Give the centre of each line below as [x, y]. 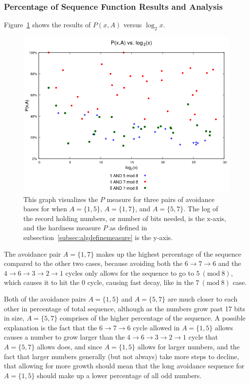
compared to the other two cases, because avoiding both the [93, 263]
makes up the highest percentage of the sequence [169, 253]
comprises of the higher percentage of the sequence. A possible [152, 318]
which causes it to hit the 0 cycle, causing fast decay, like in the [99, 282]
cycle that [203, 337]
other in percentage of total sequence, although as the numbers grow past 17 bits [125, 308]
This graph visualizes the [61, 199]
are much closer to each [203, 298]
